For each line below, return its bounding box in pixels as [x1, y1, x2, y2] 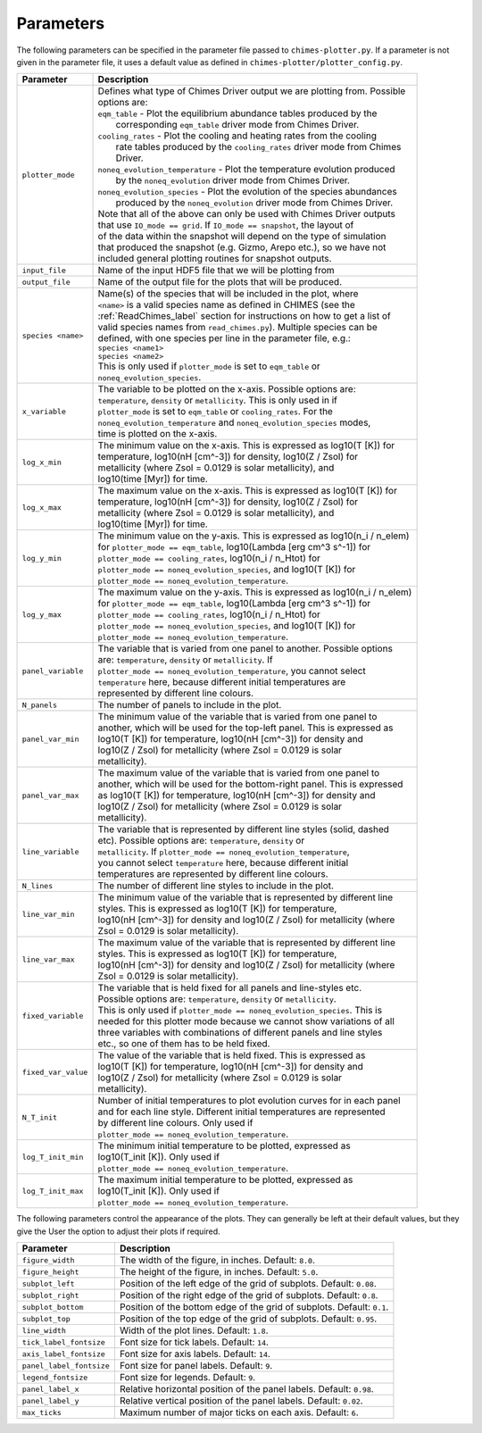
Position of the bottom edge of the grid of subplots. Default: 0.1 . [119, 1301, 389, 1313]
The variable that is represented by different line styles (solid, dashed [97, 823, 390, 836]
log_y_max [21, 610, 62, 620]
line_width [21, 1326, 67, 1335]
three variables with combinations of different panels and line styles [97, 1027, 383, 1039]
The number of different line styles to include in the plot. [97, 879, 335, 892]
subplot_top [21, 1313, 71, 1323]
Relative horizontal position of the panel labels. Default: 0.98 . [119, 1383, 374, 1396]
